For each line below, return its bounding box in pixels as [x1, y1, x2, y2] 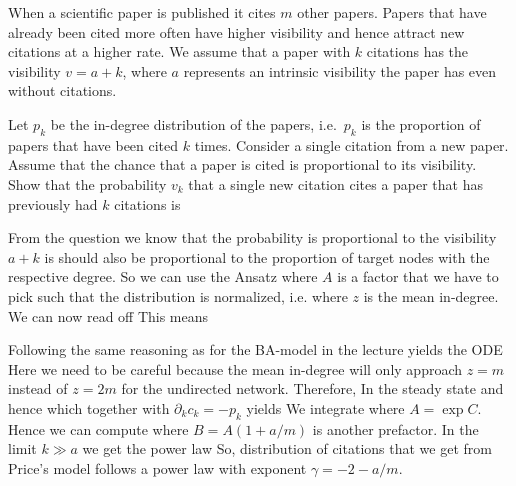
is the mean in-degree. [363, 285, 499, 306]
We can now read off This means [8, 305, 209, 326]
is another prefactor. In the [312, 418, 479, 439]
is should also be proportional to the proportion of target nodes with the [44, 246, 490, 267]
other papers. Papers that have [297, 2, 487, 22]
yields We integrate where [246, 397, 405, 418]
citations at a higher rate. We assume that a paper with [8, 41, 351, 62]
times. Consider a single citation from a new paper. [194, 134, 509, 155]
